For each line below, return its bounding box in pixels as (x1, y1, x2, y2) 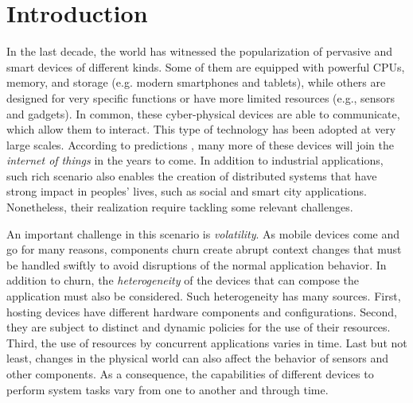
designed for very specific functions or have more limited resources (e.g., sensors (6, 89, 395, 106)
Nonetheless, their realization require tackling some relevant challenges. (6, 199, 353, 215)
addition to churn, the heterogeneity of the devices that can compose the (6, 272, 360, 289)
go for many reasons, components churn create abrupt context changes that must (6, 241, 402, 258)
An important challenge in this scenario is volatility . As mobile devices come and (6, 225, 400, 242)
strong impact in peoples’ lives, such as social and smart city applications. (6, 183, 367, 200)
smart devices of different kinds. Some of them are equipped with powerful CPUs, (6, 58, 405, 75)
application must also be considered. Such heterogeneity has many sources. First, (6, 288, 401, 304)
